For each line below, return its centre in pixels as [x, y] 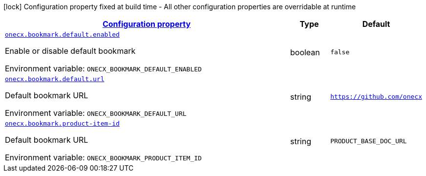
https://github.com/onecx [376, 97]
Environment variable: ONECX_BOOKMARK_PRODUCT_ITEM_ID [103, 157]
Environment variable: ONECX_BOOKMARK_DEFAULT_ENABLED [103, 68]
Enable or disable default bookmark [70, 51]
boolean [305, 52]
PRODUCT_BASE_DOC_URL [369, 141]
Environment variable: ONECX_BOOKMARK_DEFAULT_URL [96, 113]
